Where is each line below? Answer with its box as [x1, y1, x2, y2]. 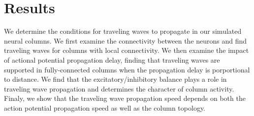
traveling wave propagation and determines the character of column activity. [4, 83, 234, 93]
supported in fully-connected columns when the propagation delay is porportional [4, 64, 250, 74]
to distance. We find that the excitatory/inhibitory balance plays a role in [4, 74, 227, 84]
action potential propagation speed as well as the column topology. [4, 102, 206, 113]
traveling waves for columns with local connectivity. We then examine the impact [4, 45, 249, 55]
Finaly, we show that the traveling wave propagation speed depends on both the [4, 93, 246, 103]
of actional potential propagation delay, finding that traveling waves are [4, 54, 220, 65]
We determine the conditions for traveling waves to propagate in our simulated [4, 26, 242, 36]
